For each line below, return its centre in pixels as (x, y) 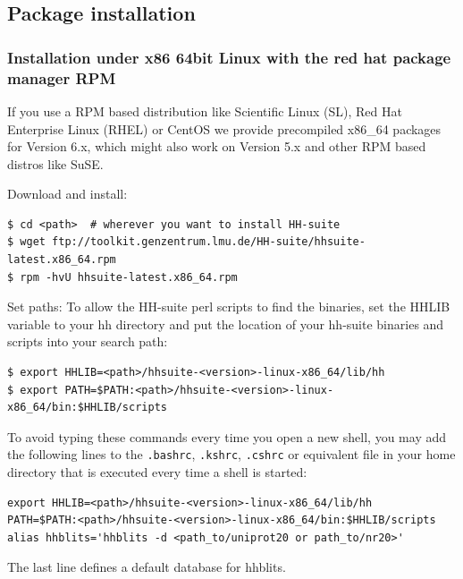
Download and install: (67, 194)
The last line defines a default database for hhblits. (147, 567)
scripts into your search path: (88, 341)
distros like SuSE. (55, 163)
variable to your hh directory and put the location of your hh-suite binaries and (226, 324)
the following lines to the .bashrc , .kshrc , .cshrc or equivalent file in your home (231, 454)
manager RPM (62, 77)
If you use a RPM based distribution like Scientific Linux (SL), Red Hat (205, 111)
